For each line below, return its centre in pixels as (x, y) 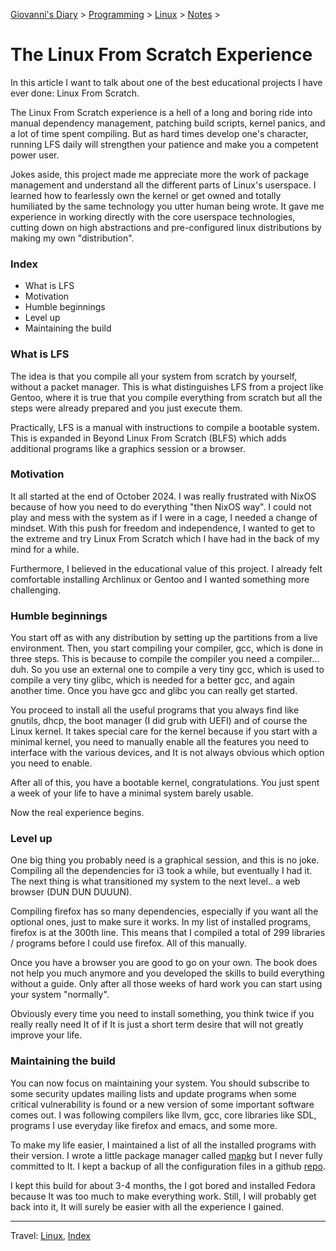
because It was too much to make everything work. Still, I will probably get (163, 1196)
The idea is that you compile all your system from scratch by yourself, (154, 376)
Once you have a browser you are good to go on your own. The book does (164, 963)
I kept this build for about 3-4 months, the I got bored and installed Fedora (163, 1185)
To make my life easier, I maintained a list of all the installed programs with (163, 1145)
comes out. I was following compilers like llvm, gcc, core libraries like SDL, (163, 1115)
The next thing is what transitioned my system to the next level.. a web (155, 881)
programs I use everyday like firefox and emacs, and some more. (144, 1125)
